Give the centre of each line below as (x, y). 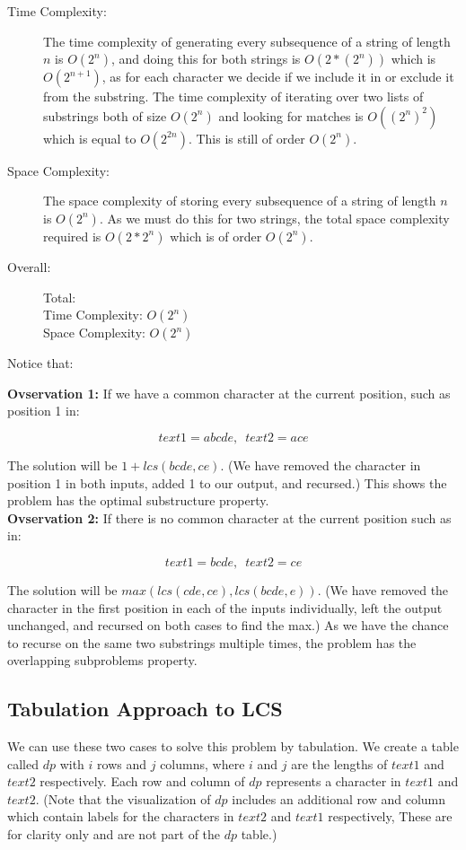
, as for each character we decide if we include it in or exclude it (278, 77)
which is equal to (90, 138)
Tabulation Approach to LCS (145, 709)
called (23, 763)
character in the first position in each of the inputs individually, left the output (225, 607)
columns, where (202, 763)
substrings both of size (105, 115)
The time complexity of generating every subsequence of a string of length (247, 41)
